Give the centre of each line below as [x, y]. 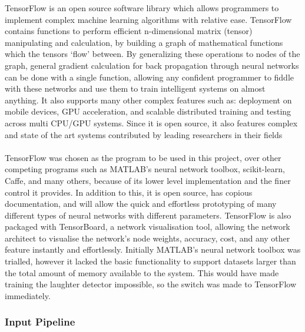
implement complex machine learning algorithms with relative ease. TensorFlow [148, 19]
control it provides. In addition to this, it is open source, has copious [129, 192]
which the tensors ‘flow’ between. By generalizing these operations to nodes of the [152, 54]
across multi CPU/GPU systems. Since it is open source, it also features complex [151, 123]
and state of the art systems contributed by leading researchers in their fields [144, 134]
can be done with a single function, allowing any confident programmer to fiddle [150, 77]
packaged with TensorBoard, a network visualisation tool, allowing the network [147, 227]
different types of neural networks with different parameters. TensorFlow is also [148, 215]
